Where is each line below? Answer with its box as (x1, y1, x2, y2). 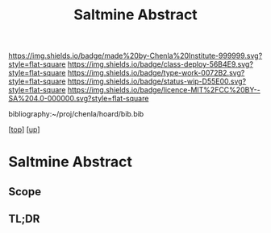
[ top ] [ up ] (8, 125, 40, 134)
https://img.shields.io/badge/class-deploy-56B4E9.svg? (67, 59, 254, 69)
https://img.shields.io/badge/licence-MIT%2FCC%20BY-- (67, 85, 261, 95)
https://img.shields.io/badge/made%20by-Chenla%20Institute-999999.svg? (8, 51, 263, 61)
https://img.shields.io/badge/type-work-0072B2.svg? (67, 68, 245, 78)
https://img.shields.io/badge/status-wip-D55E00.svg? (67, 76, 247, 86)
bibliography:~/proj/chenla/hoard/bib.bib (8, 109, 144, 119)
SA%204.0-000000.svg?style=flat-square (8, 94, 149, 104)
